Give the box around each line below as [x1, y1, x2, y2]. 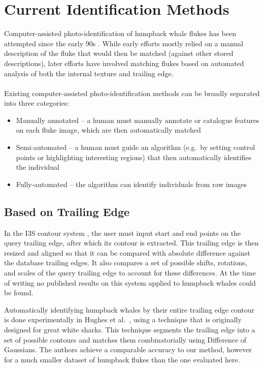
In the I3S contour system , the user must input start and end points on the [4, 227, 241, 238]
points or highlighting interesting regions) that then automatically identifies [16, 151, 252, 162]
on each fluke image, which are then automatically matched [16, 125, 201, 135]
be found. [4, 287, 34, 298]
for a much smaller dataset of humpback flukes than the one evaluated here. [4, 354, 240, 364]
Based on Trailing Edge [4, 203, 130, 219]
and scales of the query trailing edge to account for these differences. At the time [4, 267, 256, 278]
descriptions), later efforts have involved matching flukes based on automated [4, 57, 244, 68]
